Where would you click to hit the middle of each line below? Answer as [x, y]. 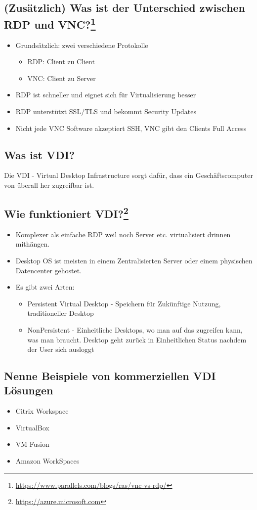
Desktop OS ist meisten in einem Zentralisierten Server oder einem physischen [134, 260]
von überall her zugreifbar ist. [49, 185]
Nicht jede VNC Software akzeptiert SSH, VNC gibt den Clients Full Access [131, 128]
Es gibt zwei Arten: [45, 287]
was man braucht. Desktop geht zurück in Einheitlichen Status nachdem [137, 339]
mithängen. [33, 244]
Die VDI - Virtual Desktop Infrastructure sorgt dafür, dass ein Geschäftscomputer [128, 175]
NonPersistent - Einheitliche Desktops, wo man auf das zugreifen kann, [135, 329]
